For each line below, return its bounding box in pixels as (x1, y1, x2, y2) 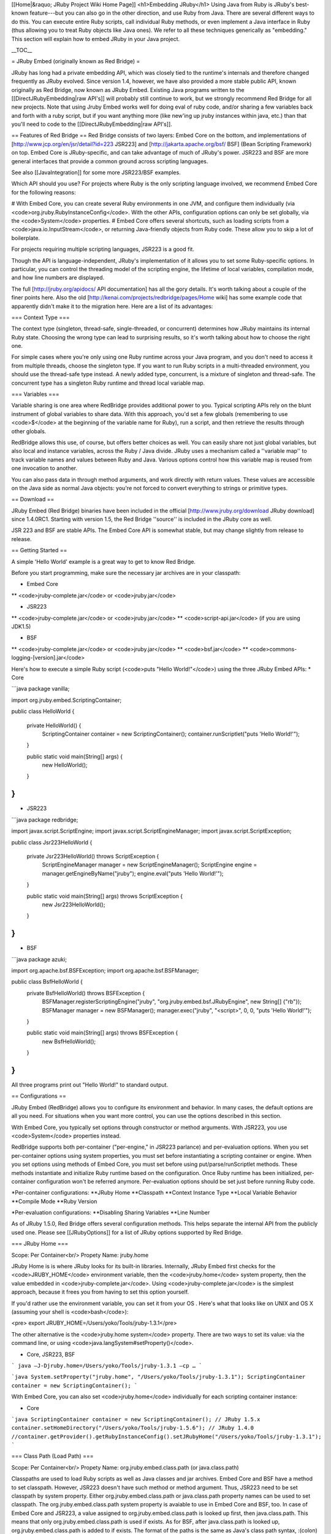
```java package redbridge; (11, 816, 78, 823)
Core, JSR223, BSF (26, 1351, 75, 1358)
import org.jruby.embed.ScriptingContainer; (11, 696, 122, 704)
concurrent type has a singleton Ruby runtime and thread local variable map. (11, 379, 205, 387)
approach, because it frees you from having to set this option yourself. (11, 1289, 189, 1296)
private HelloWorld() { (26, 722, 82, 729)
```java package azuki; (11, 955, 67, 963)
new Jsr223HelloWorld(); (42, 901, 105, 908)
